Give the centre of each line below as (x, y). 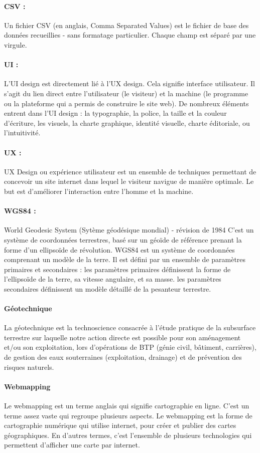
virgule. (16, 44)
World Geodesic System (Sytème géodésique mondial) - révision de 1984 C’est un (129, 230)
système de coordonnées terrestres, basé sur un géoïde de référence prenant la (123, 239)
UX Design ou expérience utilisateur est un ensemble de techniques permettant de (130, 171)
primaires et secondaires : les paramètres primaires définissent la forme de (117, 269)
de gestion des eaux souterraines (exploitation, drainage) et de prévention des (123, 357)
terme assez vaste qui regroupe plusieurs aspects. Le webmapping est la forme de (128, 415)
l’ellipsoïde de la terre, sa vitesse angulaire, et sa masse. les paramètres (113, 279)
